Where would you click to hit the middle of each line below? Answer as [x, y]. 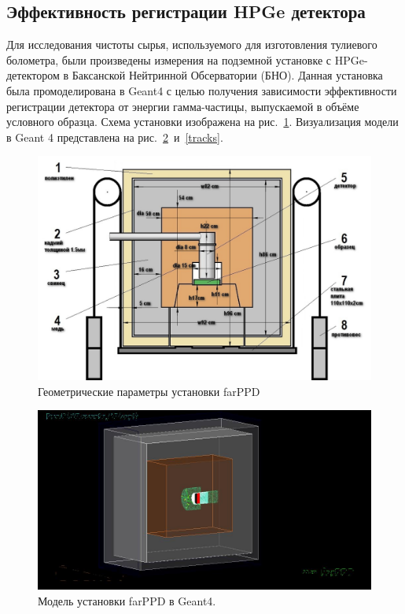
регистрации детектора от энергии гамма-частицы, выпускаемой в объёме [183, 106]
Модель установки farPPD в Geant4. [127, 600]
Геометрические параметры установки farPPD [149, 391]
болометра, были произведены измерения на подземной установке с [169, 59]
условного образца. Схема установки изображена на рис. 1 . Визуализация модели [202, 122]
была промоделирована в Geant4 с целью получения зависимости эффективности [202, 90]
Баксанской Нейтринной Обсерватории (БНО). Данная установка [227, 75]
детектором [33, 75]
